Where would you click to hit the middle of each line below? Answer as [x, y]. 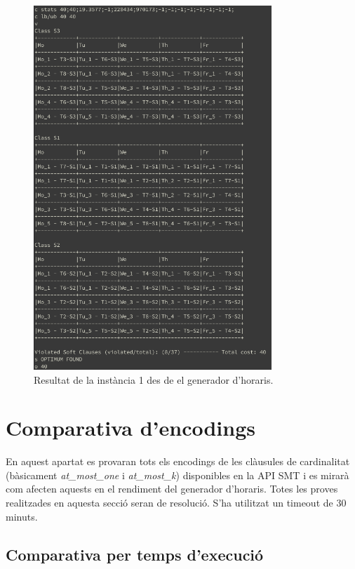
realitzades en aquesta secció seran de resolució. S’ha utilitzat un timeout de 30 [176, 503]
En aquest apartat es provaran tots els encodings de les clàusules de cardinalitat [178, 461]
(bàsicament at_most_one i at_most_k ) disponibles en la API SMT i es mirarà [177, 475]
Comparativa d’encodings [130, 428]
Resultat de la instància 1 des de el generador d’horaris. [154, 379]
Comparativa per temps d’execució [135, 554]
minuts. [22, 516]
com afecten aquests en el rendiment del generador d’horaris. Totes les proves [172, 489]
